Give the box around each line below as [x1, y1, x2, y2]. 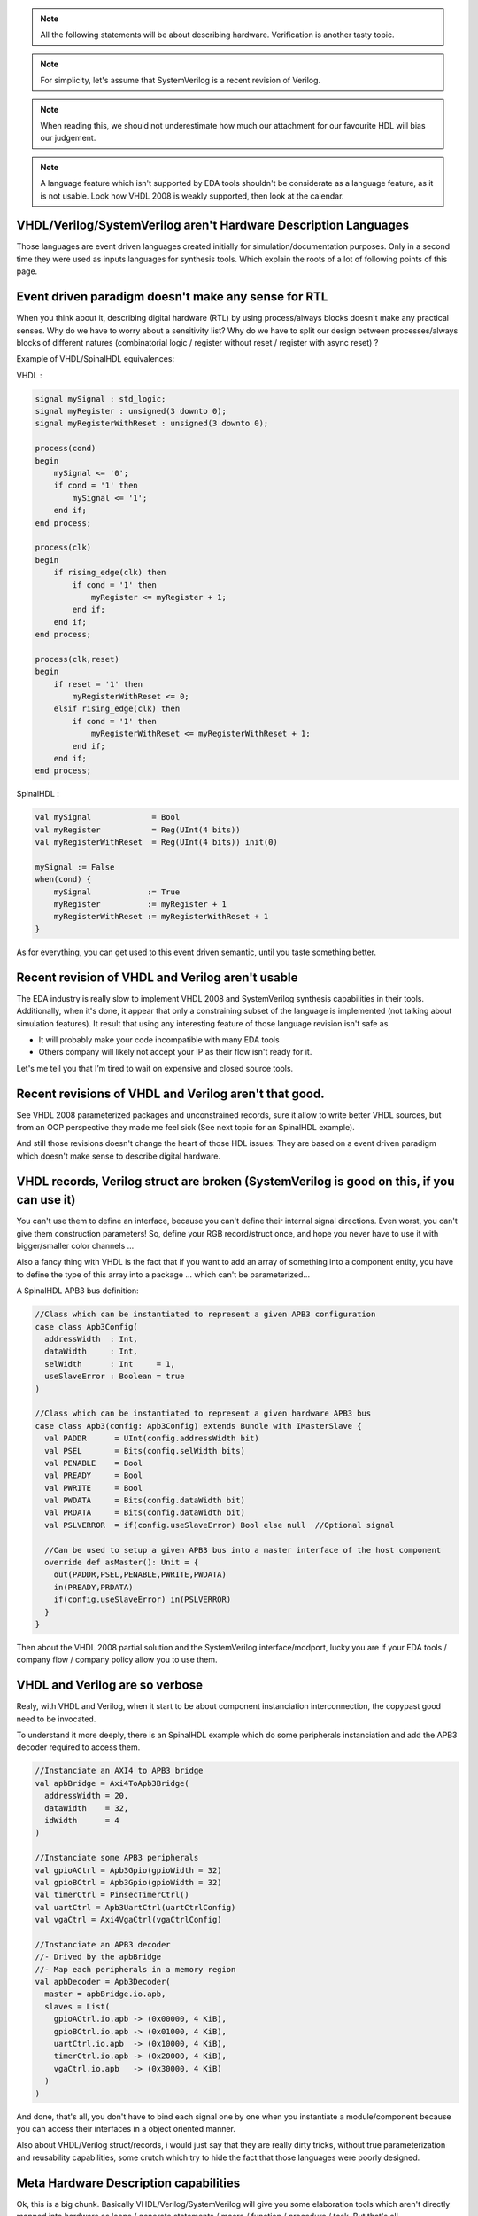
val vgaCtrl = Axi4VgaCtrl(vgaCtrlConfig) [35, 1915, 222, 1925]
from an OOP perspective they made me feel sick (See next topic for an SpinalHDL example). [16, 1122, 356, 1132]
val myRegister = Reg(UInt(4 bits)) [35, 824, 241, 835]
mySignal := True [53, 886, 181, 897]
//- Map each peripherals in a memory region [35, 1964, 236, 1974]
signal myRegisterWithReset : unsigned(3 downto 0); [35, 418, 269, 429]
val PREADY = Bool [44, 1471, 143, 1480]
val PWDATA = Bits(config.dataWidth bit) [44, 1495, 245, 1506]
